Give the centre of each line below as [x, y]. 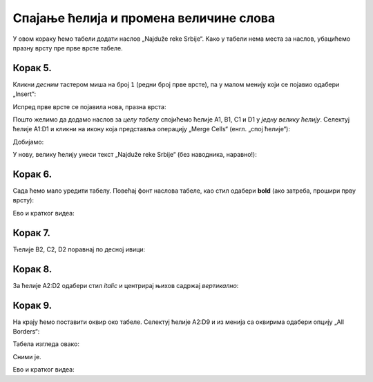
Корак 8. [32, 269]
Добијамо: [28, 142]
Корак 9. [32, 305]
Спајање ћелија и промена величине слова [144, 18]
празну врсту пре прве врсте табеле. [68, 48]
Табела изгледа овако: [46, 344]
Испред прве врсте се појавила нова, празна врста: [89, 106]
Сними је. [27, 356]
